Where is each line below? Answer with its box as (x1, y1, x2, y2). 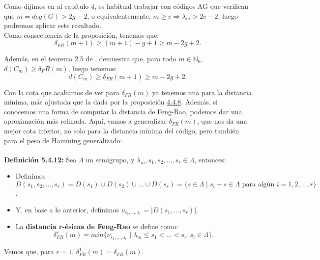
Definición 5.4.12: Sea (4, 154, 77, 164)
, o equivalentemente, (87, 10, 151, 21)
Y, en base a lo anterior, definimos (15, 204, 119, 214)
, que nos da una (197, 116, 247, 126)
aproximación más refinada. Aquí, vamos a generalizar (4, 116, 167, 126)
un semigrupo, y (86, 154, 135, 164)
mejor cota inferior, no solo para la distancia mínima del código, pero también (4, 125, 239, 135)
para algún (242, 181, 275, 188)
